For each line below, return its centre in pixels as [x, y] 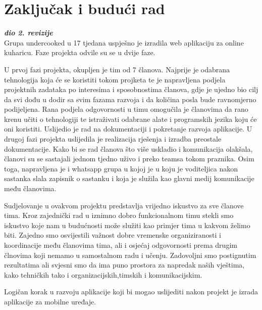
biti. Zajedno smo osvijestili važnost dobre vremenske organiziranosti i [113, 235]
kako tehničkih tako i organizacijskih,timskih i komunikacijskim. [103, 274]
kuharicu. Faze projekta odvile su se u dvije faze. [80, 52]
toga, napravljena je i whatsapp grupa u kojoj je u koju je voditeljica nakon [121, 168]
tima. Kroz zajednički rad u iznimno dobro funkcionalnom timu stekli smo [119, 215]
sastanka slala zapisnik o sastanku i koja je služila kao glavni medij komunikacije [129, 178]
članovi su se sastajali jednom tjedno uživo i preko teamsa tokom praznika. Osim [129, 159]
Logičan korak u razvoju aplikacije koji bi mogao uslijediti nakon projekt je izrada [131, 292]
